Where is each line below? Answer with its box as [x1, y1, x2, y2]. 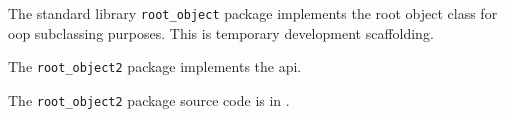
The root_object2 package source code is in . [8, 89, 290, 110]
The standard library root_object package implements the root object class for [8, 3, 498, 23]
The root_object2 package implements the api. [8, 56, 302, 77]
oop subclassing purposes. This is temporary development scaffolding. [8, 22, 434, 43]
